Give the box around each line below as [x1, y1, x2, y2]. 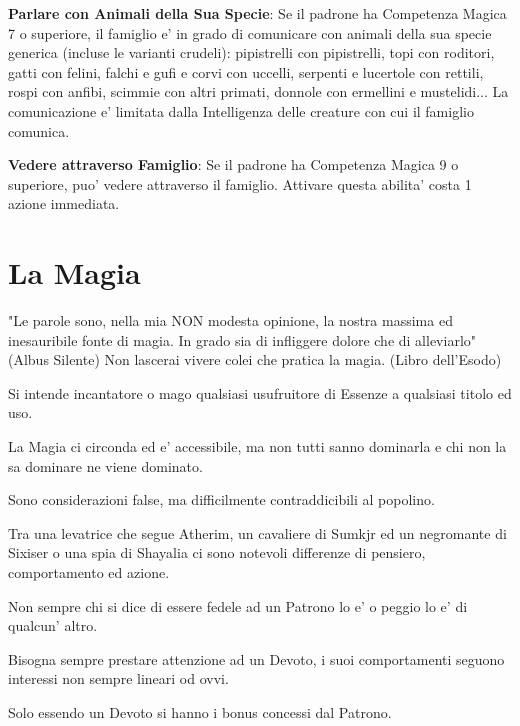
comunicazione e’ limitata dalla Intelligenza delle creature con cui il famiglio [8, 100, 474, 121]
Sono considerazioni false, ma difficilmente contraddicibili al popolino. [8, 489, 435, 510]
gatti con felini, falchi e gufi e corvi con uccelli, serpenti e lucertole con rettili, [8, 61, 484, 82]
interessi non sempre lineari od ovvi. [8, 668, 229, 689]
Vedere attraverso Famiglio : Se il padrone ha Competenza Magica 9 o [8, 154, 459, 175]
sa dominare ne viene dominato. [8, 455, 203, 476]
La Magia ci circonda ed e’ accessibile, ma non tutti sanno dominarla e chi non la [8, 436, 507, 457]
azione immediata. [8, 193, 120, 214]
